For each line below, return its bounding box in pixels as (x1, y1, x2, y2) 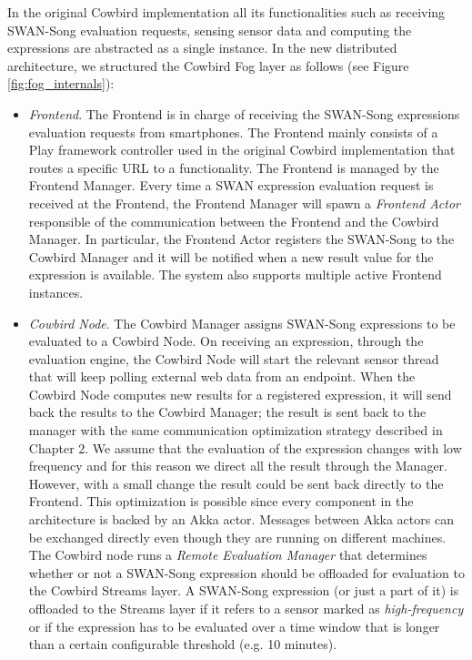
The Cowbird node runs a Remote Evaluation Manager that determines (28, 545, 427, 564)
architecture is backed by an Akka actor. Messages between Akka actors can (28, 510, 454, 529)
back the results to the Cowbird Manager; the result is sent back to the (28, 402, 427, 421)
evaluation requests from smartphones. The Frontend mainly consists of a (28, 122, 438, 141)
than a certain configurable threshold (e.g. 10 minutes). (28, 635, 337, 654)
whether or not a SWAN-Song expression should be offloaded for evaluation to (28, 563, 465, 582)
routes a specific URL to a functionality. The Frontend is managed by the (28, 157, 439, 177)
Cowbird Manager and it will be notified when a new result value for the (28, 247, 434, 266)
